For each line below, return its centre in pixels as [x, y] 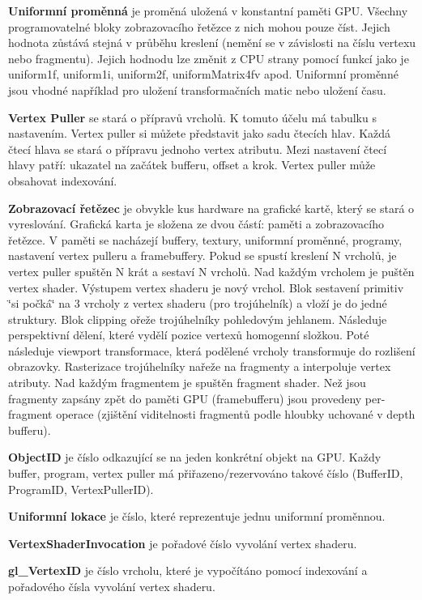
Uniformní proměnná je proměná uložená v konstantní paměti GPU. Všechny [208, 11]
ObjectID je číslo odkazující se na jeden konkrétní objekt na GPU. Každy [195, 457]
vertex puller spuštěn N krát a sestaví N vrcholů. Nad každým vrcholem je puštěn [211, 271]
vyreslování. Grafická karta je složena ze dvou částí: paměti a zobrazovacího [196, 224]
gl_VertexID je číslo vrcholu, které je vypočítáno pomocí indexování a [188, 570]
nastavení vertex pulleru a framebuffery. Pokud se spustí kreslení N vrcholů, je [202, 255]
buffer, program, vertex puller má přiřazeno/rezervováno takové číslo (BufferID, [206, 473]
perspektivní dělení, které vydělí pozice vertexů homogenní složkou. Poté [189, 335]
